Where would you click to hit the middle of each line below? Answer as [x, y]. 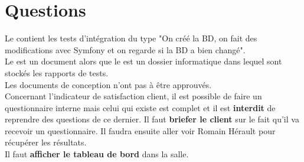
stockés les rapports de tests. [57, 72]
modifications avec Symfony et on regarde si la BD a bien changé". [125, 49]
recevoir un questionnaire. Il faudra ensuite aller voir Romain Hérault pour [140, 130]
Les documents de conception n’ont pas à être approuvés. [108, 84]
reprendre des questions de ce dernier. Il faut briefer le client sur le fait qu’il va [152, 119]
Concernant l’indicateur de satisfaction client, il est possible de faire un [133, 96]
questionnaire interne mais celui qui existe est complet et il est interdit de [140, 107]
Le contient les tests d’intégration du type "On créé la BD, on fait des [131, 38]
